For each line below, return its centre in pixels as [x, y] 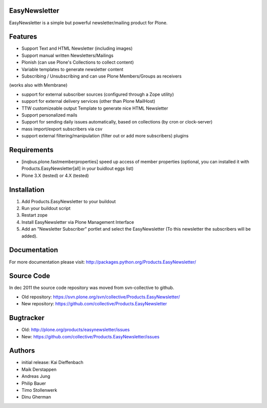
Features [23, 37]
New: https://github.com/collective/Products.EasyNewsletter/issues [90, 336]
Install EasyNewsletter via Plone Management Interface [78, 222]
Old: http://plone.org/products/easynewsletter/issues [76, 330]
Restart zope [35, 215]
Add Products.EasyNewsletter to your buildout [69, 201]
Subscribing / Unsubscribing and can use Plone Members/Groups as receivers [102, 76]
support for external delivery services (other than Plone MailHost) [89, 101]
